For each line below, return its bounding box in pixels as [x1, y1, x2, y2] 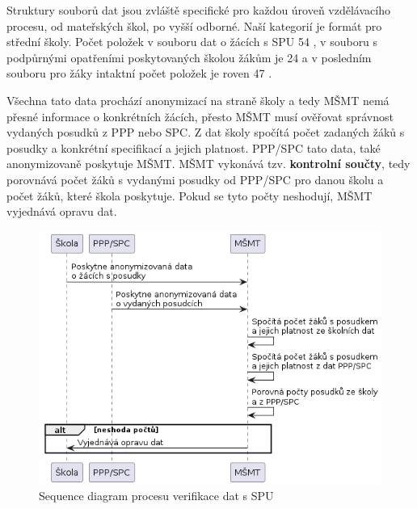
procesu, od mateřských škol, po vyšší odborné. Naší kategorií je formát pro [6, 17, 382, 34]
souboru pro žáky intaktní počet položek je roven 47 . [6, 65, 272, 82]
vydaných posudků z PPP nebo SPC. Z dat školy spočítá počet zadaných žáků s [6, 124, 405, 141]
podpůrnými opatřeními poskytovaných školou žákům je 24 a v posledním [6, 48, 372, 65]
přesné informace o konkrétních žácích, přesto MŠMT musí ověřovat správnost [6, 107, 394, 124]
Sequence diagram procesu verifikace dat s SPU [39, 487, 274, 504]
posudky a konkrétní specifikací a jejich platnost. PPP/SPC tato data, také [6, 139, 381, 156]
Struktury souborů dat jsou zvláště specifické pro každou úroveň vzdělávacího [6, 2, 390, 18]
